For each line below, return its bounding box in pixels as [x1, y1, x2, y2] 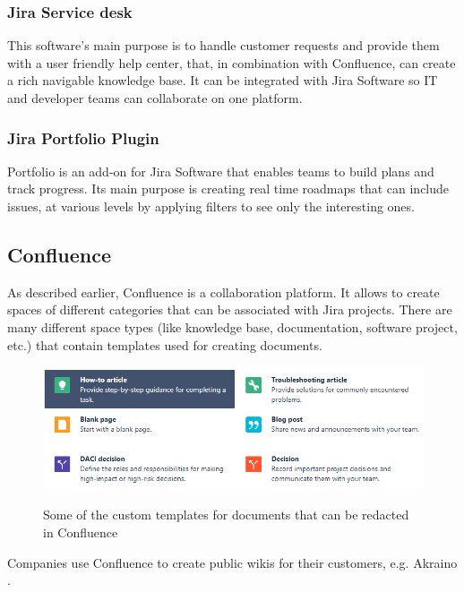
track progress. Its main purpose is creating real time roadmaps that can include [7, 179, 450, 198]
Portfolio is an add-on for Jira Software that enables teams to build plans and [7, 161, 434, 180]
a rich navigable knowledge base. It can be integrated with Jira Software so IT [7, 71, 438, 90]
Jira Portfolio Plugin [7, 126, 159, 149]
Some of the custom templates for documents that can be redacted [43, 505, 409, 524]
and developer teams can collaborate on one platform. [7, 89, 303, 107]
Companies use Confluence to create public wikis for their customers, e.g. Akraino [7, 553, 458, 571]
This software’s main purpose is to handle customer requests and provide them [7, 36, 440, 55]
